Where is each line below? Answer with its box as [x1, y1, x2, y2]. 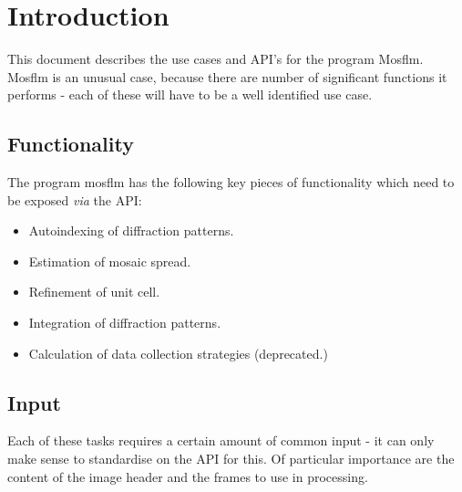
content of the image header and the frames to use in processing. [7, 466, 368, 486]
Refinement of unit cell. [28, 282, 160, 301]
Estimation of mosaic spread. [28, 251, 191, 270]
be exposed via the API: [7, 190, 142, 209]
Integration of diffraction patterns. [28, 313, 221, 332]
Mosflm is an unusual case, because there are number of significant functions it [7, 67, 447, 86]
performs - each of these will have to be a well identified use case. [7, 85, 373, 104]
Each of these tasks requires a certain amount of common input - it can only [7, 431, 435, 450]
